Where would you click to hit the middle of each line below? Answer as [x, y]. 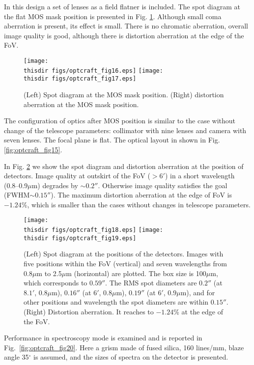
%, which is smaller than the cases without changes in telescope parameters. [136, 204]
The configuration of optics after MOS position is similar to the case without [120, 121]
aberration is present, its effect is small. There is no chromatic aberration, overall [126, 26]
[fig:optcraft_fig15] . [33, 149]
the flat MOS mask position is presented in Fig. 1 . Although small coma [113, 16]
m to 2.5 [49, 273]
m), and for [198, 292]
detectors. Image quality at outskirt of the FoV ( [77, 176]
